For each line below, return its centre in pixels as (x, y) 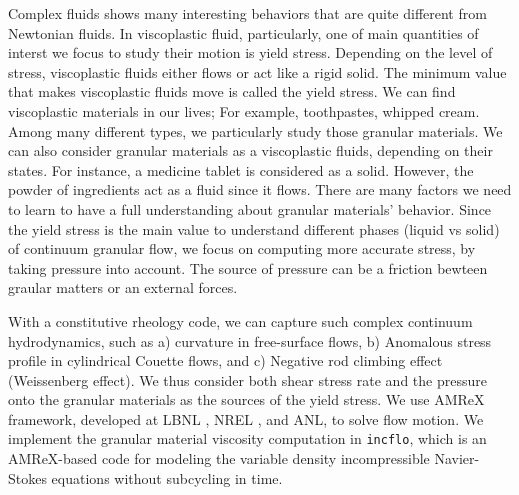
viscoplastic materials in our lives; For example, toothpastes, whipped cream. (244, 110)
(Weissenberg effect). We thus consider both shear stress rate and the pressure (247, 379)
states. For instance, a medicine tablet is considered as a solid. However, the (241, 169)
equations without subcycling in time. (167, 477)
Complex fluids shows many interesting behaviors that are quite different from (247, 13)
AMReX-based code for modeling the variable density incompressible (219, 458)
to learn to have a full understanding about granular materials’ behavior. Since (250, 208)
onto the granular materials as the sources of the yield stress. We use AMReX (246, 399)
